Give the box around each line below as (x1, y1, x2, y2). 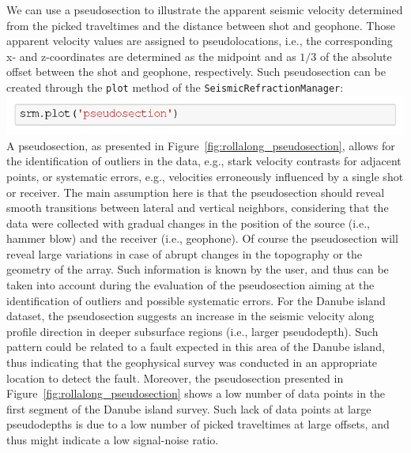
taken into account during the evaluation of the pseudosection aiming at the (6, 277, 375, 293)
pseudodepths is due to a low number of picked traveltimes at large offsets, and (6, 416, 390, 432)
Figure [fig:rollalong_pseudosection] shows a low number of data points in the (6, 385, 386, 402)
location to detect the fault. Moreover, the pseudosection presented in (6, 369, 344, 386)
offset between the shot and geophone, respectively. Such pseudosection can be (6, 63, 386, 80)
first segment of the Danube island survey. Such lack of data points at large (6, 400, 371, 417)
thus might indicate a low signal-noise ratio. (6, 432, 219, 448)
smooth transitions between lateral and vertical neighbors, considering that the (6, 199, 389, 216)
